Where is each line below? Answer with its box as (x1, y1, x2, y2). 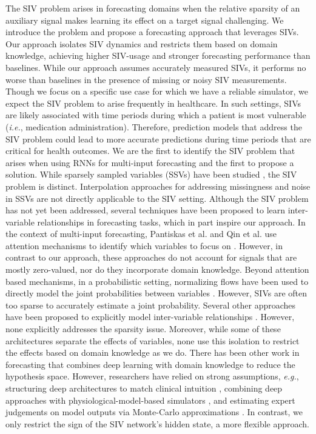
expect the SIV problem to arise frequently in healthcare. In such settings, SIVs (5, 96, 301, 109)
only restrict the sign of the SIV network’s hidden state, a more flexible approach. (5, 417, 310, 430)
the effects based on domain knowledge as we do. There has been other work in (5, 346, 300, 359)
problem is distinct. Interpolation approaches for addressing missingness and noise (5, 179, 311, 192)
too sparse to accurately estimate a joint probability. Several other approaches (5, 298, 296, 311)
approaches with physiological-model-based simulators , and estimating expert (5, 393, 295, 406)
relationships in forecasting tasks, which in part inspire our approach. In (37, 215, 306, 228)
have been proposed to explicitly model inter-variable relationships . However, (5, 310, 295, 323)
